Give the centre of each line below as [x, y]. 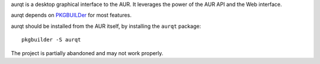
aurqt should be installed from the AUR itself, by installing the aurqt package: [106, 26]
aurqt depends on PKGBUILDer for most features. [71, 15]
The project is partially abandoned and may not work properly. [87, 53]
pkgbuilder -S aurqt [51, 40]
